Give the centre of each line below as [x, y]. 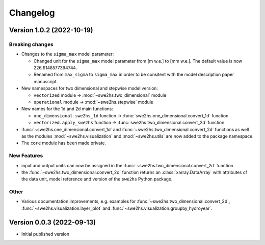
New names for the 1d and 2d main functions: [67, 109]
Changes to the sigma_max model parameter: [68, 54]
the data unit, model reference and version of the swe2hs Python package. [97, 179]
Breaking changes [31, 44]
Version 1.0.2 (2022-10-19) [51, 30]
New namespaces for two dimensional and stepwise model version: [90, 89]
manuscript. [46, 81]
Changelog [32, 13]
